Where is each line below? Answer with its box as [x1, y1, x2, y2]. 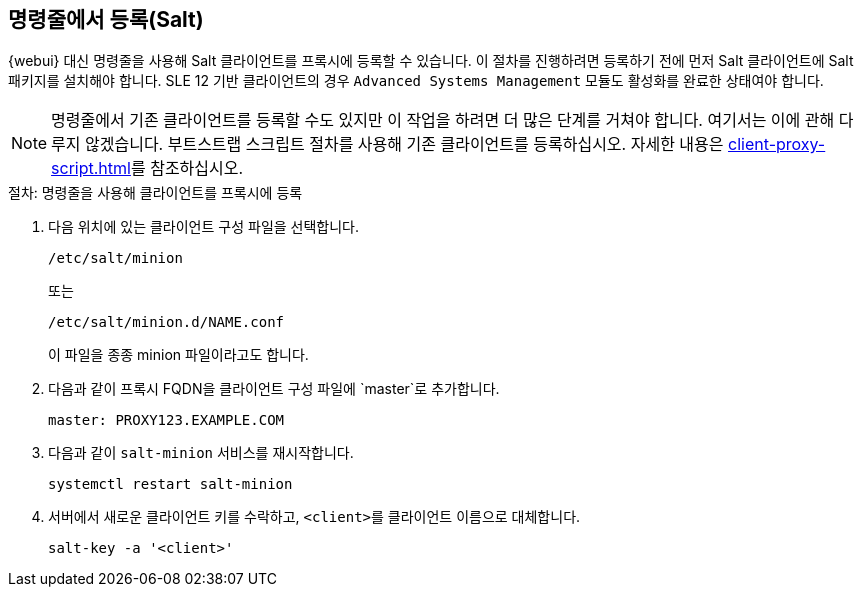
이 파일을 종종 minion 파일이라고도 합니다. [48, 346, 309, 364]
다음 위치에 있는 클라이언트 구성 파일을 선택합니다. [48, 218, 360, 236]
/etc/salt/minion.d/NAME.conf [48, 314, 285, 331]
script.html [51, 158, 131, 179]
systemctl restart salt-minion [48, 476, 293, 493]
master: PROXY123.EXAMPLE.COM [48, 412, 285, 429]
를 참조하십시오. [130, 158, 244, 179]
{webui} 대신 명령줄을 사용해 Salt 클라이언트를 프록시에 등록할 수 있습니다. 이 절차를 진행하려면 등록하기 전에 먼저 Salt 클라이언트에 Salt [8, 52, 854, 70]
